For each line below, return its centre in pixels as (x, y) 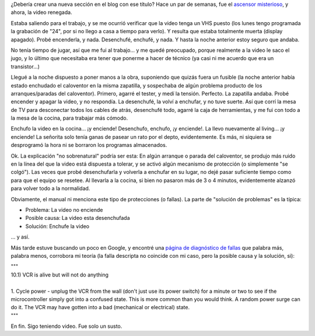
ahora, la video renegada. (41, 12)
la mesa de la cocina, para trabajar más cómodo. (69, 118)
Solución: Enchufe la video (57, 226)
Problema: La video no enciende (64, 209)
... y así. (20, 237)
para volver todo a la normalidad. (50, 188)
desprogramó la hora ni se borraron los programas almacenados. (89, 145)
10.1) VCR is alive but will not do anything (60, 275)
